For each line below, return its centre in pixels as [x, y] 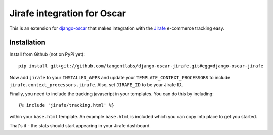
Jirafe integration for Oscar [68, 13]
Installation [27, 43]
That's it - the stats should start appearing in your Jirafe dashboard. [80, 126]
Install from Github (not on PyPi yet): [47, 54]
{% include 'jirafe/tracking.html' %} [66, 105]
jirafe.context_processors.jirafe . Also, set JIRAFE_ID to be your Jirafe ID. [96, 84]
